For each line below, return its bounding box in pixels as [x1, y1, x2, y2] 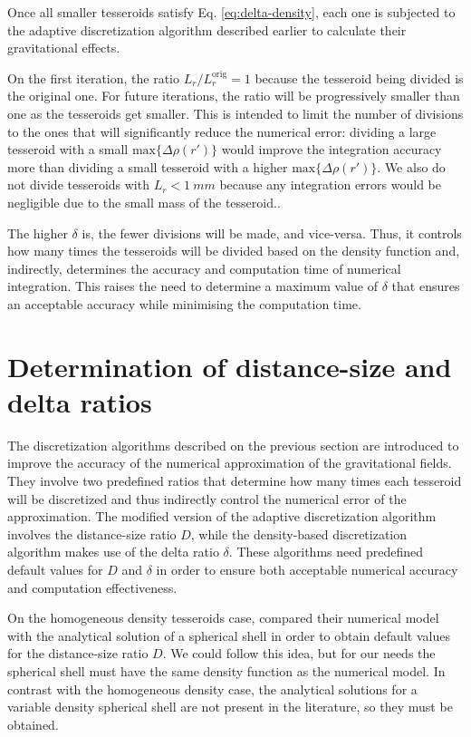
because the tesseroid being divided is [255, 68, 464, 87]
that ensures [391, 276, 460, 296]
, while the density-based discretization [190, 524, 408, 543]
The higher [7, 223, 68, 242]
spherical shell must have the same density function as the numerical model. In [7, 661, 446, 680]
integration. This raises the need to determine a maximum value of [7, 276, 379, 296]
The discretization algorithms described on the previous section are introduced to [7, 435, 459, 454]
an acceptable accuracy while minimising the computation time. [7, 294, 361, 313]
